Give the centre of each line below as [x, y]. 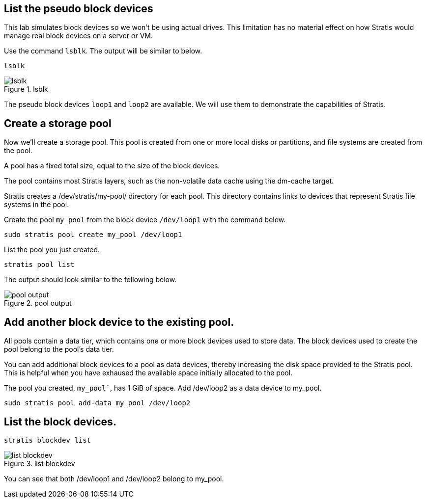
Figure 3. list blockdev [40, 463]
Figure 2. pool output [38, 303]
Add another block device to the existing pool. [119, 322]
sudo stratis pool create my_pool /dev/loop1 [93, 235]
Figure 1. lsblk [26, 89]
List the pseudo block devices [79, 9]
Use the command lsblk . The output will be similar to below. [103, 51]
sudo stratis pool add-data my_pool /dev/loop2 [97, 403]
